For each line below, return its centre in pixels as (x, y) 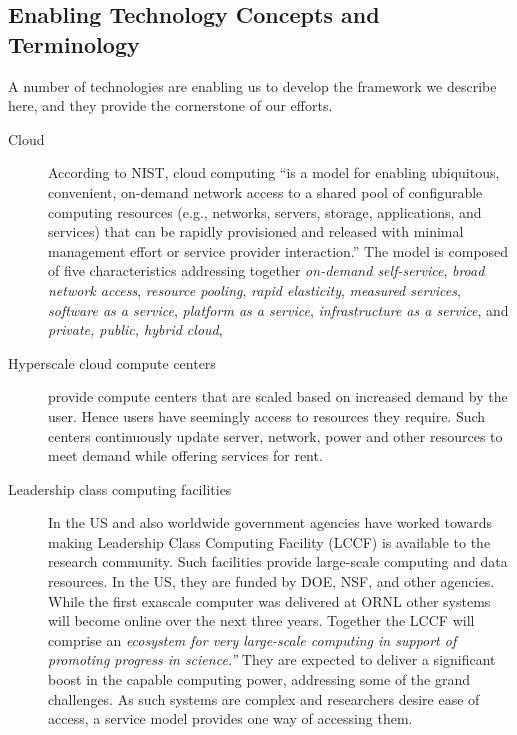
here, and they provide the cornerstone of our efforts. (170, 105)
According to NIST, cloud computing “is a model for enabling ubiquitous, (274, 172)
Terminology (74, 43)
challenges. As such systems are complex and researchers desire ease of (264, 698)
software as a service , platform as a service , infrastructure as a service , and (278, 309)
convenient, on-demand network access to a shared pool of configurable (265, 191)
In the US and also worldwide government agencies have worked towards (270, 522)
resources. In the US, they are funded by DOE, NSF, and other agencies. (271, 581)
